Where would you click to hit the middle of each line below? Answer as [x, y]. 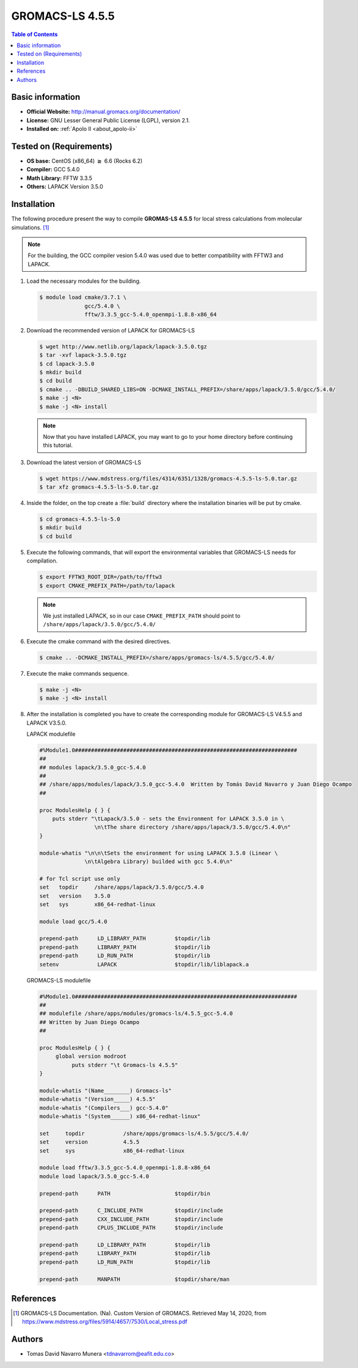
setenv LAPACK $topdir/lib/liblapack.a [144, 964]
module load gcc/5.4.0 [73, 921]
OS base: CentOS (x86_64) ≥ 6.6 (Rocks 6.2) [85, 161]
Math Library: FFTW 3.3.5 [60, 178]
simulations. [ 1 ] [30, 227]
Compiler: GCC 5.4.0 [53, 170]
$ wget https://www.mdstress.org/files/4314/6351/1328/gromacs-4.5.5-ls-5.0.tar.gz [168, 478]
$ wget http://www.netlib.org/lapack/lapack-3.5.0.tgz [123, 346]
